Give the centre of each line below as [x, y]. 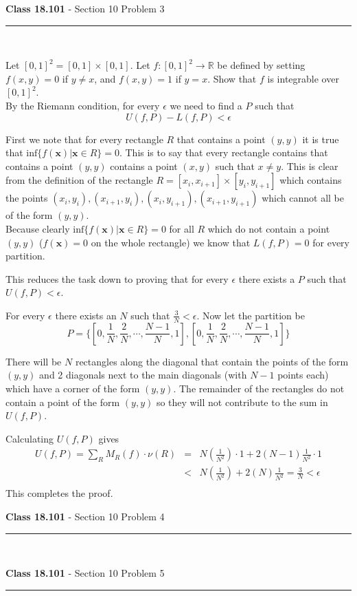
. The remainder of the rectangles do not [259, 388]
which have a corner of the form [73, 388]
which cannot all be [303, 198]
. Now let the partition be [251, 315]
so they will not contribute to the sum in [242, 402]
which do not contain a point [269, 228]
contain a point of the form [63, 402]
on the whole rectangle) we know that [171, 242]
